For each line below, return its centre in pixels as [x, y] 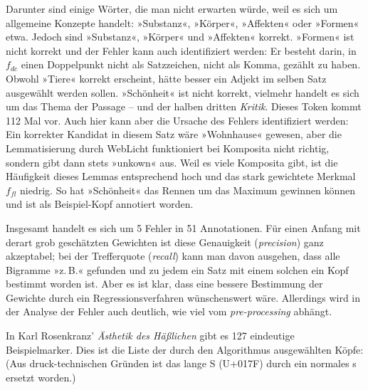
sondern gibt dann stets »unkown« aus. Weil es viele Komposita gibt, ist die [172, 162]
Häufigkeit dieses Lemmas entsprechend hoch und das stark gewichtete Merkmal [181, 176]
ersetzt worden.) [41, 377]
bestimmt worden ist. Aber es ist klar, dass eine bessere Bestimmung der [164, 284]
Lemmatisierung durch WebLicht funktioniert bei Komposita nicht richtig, [168, 148]
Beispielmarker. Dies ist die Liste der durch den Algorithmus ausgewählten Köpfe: [185, 349]
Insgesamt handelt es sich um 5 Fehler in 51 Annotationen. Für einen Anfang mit [183, 227]
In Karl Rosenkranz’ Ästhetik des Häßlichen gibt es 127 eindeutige [150, 336]
